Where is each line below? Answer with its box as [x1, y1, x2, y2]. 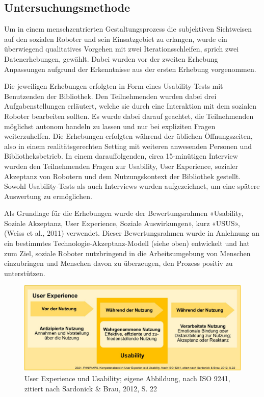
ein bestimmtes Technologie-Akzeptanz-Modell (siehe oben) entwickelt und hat [4, 238, 250, 249]
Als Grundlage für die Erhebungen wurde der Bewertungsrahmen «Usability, [4, 208, 244, 218]
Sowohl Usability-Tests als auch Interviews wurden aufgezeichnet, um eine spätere [4, 181, 260, 191]
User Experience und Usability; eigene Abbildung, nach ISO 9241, [24, 373, 230, 384]
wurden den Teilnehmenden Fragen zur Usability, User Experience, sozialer [4, 160, 238, 171]
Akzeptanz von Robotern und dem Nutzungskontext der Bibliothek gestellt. [4, 170, 241, 181]
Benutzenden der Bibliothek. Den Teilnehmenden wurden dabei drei [4, 90, 217, 101]
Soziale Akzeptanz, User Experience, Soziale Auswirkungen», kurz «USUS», [4, 217, 240, 228]
